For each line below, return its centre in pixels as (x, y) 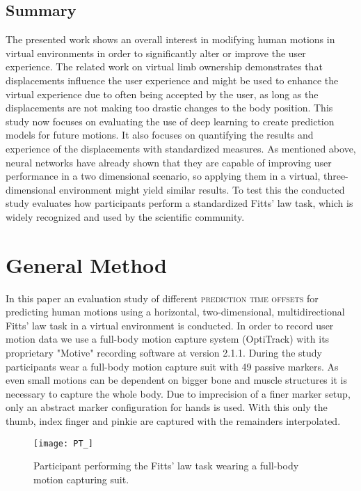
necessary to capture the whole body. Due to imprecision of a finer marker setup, (178, 393)
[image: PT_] (63, 443)
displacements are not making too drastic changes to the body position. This (169, 108)
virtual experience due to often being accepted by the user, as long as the (162, 94)
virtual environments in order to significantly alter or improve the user (156, 53)
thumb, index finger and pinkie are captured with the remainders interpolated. (173, 420)
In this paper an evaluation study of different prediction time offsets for (162, 298)
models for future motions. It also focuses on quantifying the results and (160, 135)
